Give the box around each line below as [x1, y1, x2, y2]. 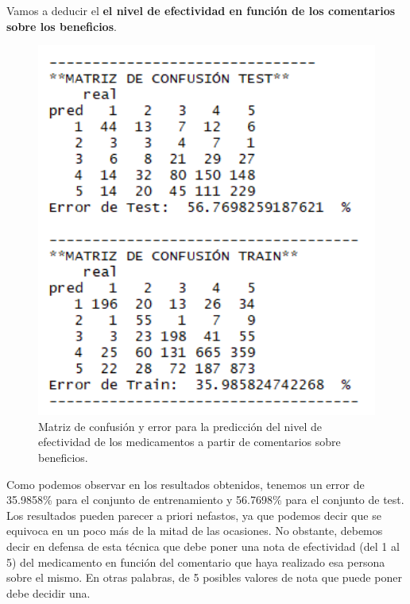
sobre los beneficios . [6, 17, 117, 34]
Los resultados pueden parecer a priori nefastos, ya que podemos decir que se [6, 506, 381, 523]
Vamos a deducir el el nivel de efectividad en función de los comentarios [6, 2, 396, 18]
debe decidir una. [6, 584, 91, 601]
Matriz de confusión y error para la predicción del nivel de [38, 417, 322, 434]
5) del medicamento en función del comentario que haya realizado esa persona [6, 553, 385, 570]
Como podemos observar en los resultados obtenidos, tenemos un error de [6, 475, 365, 492]
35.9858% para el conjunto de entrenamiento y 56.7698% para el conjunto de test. [6, 491, 404, 508]
